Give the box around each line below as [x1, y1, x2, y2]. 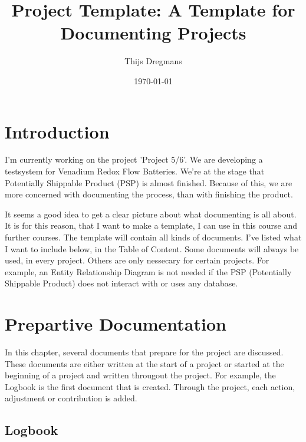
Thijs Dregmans [124, 55, 182, 67]
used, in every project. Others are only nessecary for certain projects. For [5, 254, 269, 266]
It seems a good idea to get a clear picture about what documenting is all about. [5, 207, 297, 220]
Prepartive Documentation [5, 312, 226, 336]
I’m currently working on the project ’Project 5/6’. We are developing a [5, 153, 263, 166]
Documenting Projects [60, 21, 246, 45]
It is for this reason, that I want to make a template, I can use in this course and [5, 219, 297, 232]
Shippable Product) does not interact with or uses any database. [5, 277, 238, 289]
